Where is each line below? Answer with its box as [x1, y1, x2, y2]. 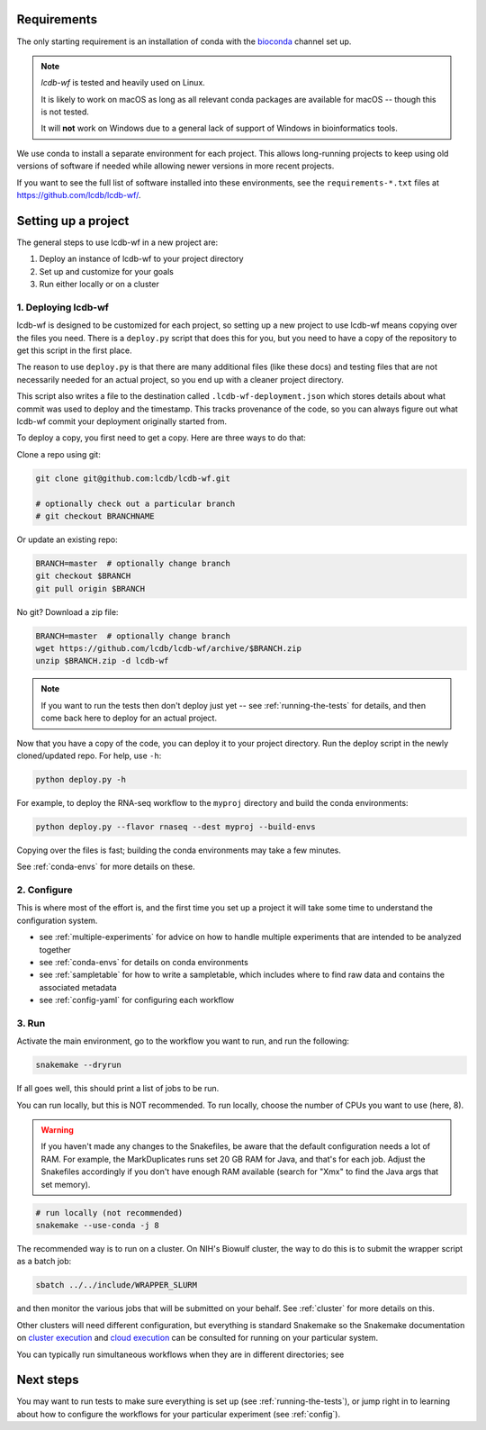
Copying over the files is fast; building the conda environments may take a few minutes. [16, 845, 341, 855]
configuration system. [16, 915, 98, 926]
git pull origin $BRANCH [35, 584, 146, 593]
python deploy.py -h [35, 774, 126, 784]
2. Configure [16, 883, 74, 896]
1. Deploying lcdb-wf [16, 301, 110, 313]
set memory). [40, 1179, 91, 1190]
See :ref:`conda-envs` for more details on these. [16, 861, 195, 873]
